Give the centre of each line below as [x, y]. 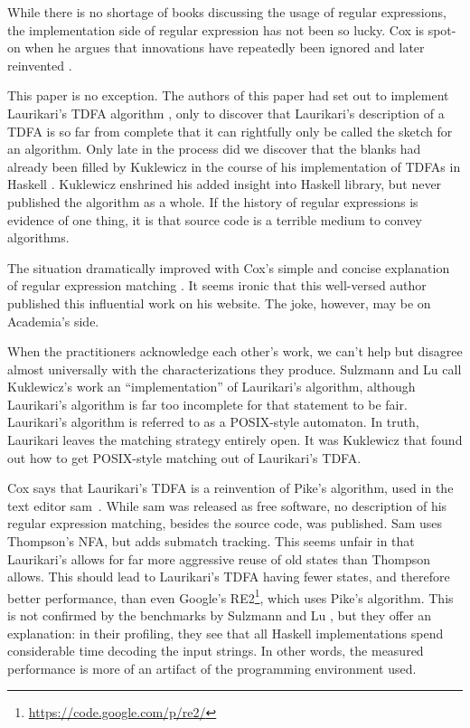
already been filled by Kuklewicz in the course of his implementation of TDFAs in [234, 166]
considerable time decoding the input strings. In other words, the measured [216, 651]
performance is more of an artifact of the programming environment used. [212, 668]
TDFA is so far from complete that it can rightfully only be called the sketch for [230, 131]
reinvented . [40, 65]
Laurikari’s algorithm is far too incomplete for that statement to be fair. [207, 404]
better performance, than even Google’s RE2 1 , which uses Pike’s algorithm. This [230, 596]
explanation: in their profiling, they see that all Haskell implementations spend [226, 633]
